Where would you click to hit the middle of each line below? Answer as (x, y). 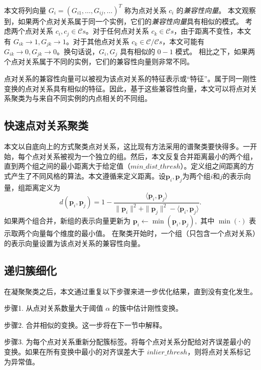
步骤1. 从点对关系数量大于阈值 (54, 308)
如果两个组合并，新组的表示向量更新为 (67, 221)
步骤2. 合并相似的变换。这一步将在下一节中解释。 (85, 325)
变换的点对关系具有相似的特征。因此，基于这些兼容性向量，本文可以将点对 (127, 88)
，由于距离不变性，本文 (213, 31)
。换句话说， (78, 51)
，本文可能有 (183, 41)
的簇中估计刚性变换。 (147, 308)
